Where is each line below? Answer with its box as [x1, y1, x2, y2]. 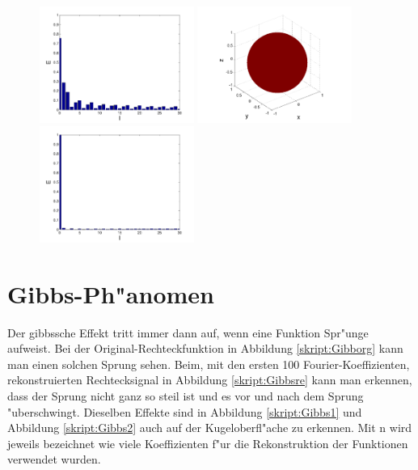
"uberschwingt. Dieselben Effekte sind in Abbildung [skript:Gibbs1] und [7, 403, 362, 420]
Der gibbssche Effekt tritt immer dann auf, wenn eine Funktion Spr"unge [7, 324, 369, 341]
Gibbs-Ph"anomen [7, 277, 214, 310]
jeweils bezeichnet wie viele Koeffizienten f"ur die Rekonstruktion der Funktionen [7, 434, 408, 451]
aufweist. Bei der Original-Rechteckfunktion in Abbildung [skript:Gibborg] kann [7, 340, 403, 357]
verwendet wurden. [7, 451, 101, 468]
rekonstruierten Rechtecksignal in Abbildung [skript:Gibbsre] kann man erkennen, [7, 371, 412, 388]
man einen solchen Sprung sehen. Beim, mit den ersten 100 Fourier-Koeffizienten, [7, 355, 410, 372]
